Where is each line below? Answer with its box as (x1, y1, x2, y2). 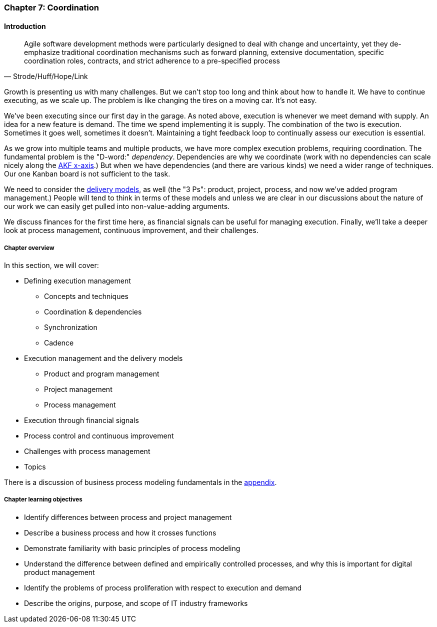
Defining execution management (24, 276, 131, 285)
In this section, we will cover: (4, 261, 99, 269)
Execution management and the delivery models (24, 354, 183, 362)
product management (24, 567, 95, 576)
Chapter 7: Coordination (4, 2, 99, 12)
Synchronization (44, 323, 97, 331)
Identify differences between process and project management (24, 512, 232, 521)
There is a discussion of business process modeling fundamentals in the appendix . (4, 478, 277, 486)
